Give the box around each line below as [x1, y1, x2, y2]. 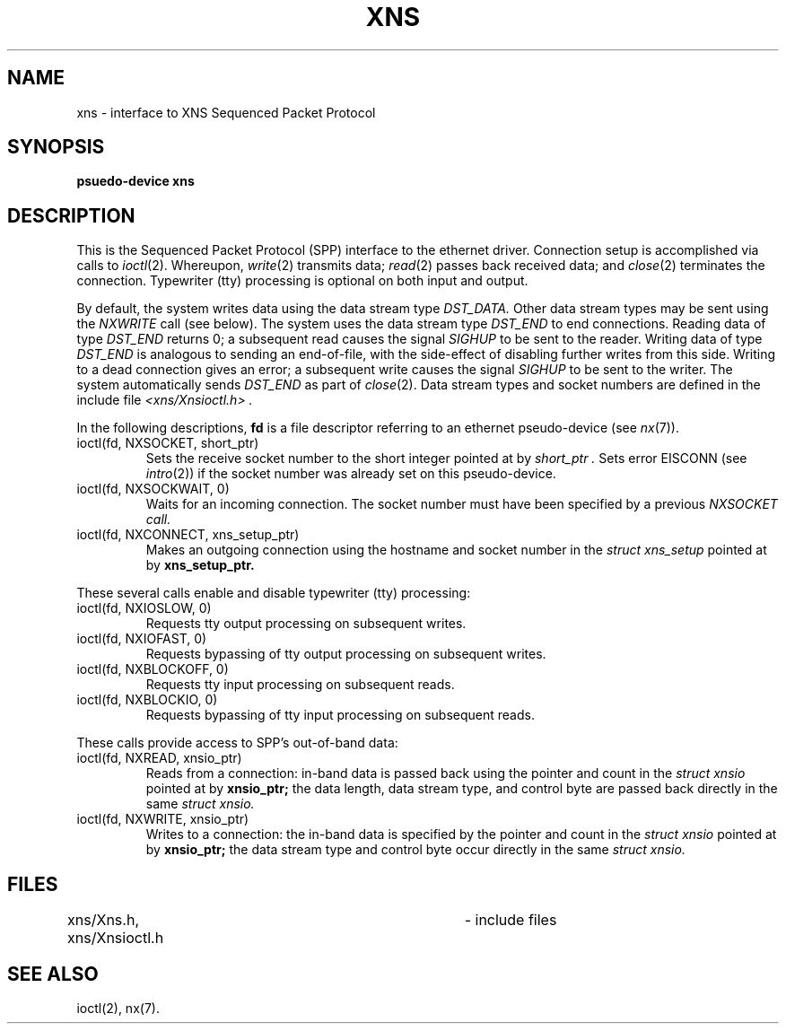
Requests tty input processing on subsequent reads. [145, 677, 455, 693]
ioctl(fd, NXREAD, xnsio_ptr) [76, 750, 242, 766]
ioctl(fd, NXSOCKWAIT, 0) [76, 481, 230, 497]
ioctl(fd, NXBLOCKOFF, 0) [76, 661, 229, 677]
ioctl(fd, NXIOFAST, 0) [76, 631, 207, 647]
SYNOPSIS [7, 135, 105, 159]
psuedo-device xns [76, 173, 195, 189]
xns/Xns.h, [67, 911, 139, 930]
